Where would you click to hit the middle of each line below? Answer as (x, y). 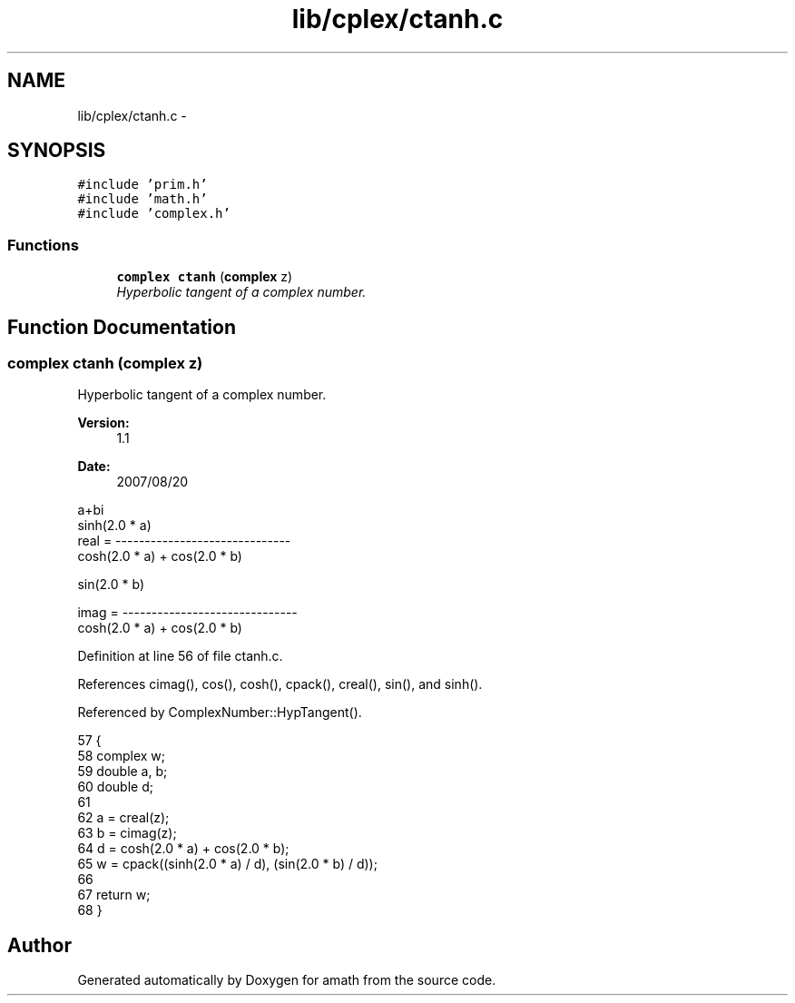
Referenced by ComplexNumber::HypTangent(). (220, 713)
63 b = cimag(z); (127, 833)
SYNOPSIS (57, 151)
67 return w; (114, 895)
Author (39, 945)
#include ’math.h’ (142, 199)
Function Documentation (122, 327)
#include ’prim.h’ (142, 185)
